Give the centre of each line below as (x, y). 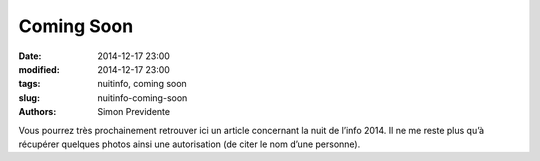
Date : (30, 56)
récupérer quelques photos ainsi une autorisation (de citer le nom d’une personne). (189, 144)
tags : (29, 84)
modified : (39, 69)
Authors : (37, 112)
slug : (29, 97)
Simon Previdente (133, 112)
